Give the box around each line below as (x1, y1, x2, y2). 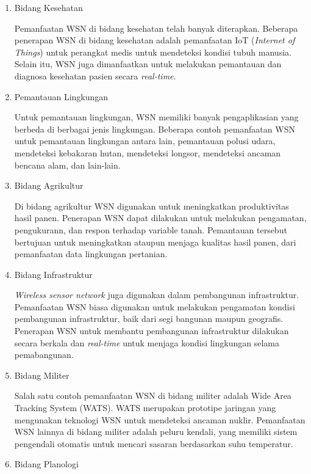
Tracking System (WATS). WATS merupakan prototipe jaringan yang (14, 401, 276, 414)
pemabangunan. (14, 348, 74, 361)
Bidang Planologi (14, 458, 79, 470)
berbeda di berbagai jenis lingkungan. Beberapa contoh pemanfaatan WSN (14, 122, 295, 135)
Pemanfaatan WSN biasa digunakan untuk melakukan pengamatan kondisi (14, 300, 295, 313)
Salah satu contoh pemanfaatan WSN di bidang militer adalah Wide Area (14, 389, 291, 402)
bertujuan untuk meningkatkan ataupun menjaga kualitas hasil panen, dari (14, 235, 296, 248)
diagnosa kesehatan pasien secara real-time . (14, 69, 176, 82)
